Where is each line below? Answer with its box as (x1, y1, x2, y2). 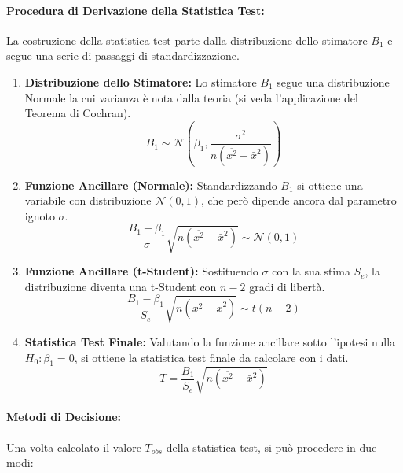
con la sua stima (272, 263, 350, 279)
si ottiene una (297, 176, 363, 193)
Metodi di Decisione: (6, 408, 121, 425)
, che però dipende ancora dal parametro (201, 192, 397, 209)
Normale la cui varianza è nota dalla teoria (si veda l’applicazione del (24, 89, 358, 105)
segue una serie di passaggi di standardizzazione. (6, 47, 240, 64)
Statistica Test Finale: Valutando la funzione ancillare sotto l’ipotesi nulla (24, 333, 396, 349)
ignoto (24, 207, 55, 224)
